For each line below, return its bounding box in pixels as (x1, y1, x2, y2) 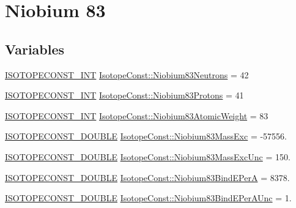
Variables (5, 39, 65, 58)
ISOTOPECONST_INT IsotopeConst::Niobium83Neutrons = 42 (5, 68, 249, 81)
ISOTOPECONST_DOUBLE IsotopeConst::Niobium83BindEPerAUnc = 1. (5, 191, 292, 204)
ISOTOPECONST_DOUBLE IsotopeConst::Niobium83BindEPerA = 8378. (5, 171, 290, 184)
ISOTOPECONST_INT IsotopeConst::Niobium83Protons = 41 (5, 89, 244, 102)
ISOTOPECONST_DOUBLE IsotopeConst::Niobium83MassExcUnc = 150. (5, 150, 290, 163)
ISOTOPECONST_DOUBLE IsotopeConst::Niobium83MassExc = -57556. (5, 130, 287, 143)
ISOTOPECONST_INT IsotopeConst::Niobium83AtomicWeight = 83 (5, 109, 268, 122)
